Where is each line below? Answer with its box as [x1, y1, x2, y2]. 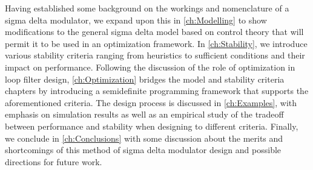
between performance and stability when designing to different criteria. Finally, [5, 119, 298, 132]
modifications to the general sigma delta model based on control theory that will [5, 25, 304, 38]
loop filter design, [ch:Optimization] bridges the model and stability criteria [5, 72, 285, 85]
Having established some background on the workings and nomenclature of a [5, 2, 289, 14]
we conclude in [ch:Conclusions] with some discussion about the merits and [5, 131, 283, 144]
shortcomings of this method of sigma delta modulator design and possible [5, 143, 282, 156]
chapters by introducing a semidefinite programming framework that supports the [5, 84, 309, 97]
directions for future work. [5, 155, 102, 168]
